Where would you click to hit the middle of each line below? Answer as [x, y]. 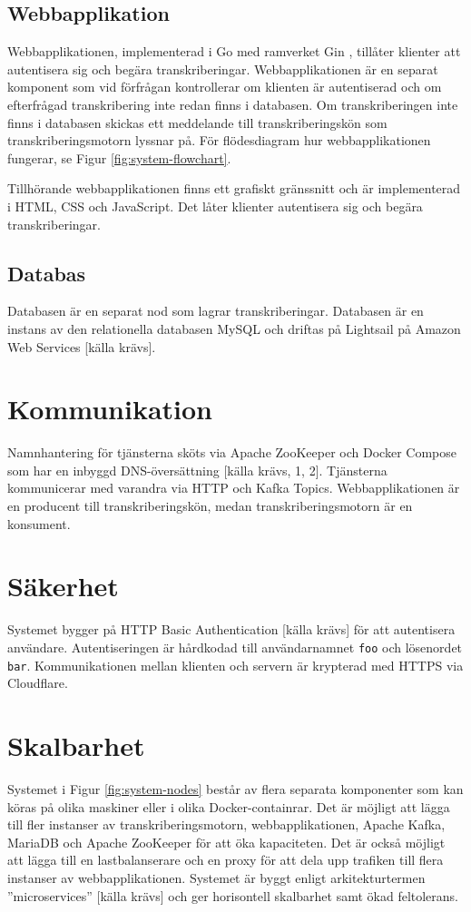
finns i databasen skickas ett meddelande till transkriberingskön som [197, 122]
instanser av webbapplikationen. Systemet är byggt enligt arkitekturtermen [216, 877]
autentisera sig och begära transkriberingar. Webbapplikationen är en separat [223, 69]
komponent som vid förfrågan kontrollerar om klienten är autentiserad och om [225, 87]
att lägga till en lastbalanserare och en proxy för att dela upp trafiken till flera [226, 860]
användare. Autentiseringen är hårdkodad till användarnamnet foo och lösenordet [235, 647]
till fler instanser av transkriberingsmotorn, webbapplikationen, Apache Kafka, [226, 824]
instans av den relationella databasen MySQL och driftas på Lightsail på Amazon [234, 328]
